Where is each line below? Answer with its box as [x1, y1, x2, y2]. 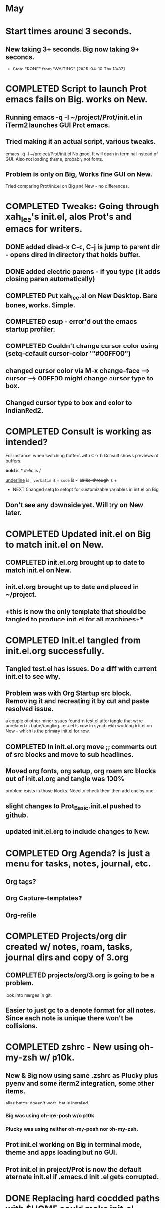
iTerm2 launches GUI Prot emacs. [5, 121, 110, 129]
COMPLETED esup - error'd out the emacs [5, 317, 137, 326]
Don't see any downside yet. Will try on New [5, 501, 144, 509]
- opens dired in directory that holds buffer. [5, 250, 141, 259]
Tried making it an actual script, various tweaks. [5, 138, 156, 146]
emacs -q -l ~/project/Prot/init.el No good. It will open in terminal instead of [5, 151, 158, 157]
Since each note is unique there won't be [5, 1014, 133, 1023]
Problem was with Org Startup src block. [5, 689, 132, 697]
